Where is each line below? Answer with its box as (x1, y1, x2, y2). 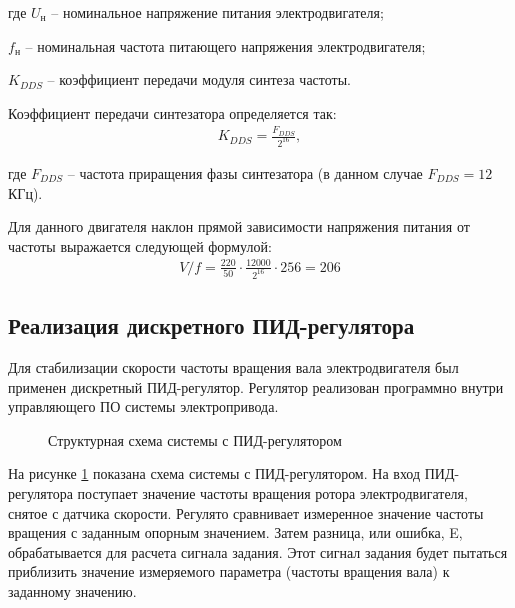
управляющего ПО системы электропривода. (8, 396, 279, 417)
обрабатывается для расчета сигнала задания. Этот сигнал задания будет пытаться (8, 541, 508, 562)
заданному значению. (8, 580, 137, 601)
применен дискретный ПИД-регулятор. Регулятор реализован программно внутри (8, 376, 504, 397)
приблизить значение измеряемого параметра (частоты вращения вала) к (8, 561, 450, 582)
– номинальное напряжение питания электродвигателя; (51, 2, 384, 22)
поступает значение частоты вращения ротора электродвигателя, (77, 482, 468, 503)
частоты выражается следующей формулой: (8, 235, 272, 256)
